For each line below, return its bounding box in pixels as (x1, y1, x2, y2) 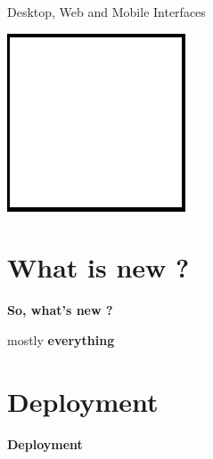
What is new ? (7, 249, 190, 286)
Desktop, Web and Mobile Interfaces (7, 3, 206, 20)
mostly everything (7, 330, 115, 349)
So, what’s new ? (7, 301, 113, 319)
